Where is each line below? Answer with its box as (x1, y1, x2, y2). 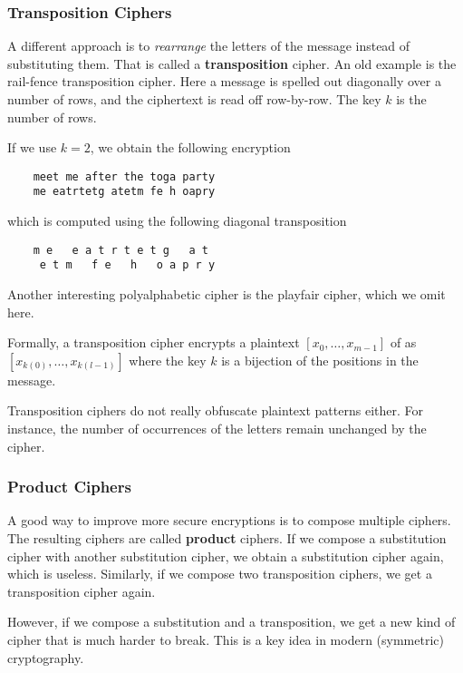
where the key (129, 350, 207, 369)
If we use (7, 138, 57, 157)
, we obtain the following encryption (90, 138, 291, 157)
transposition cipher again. (7, 581, 156, 600)
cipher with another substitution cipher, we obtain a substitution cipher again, (7, 546, 444, 565)
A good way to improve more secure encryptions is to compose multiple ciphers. (7, 511, 451, 530)
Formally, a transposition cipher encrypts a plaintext (7, 333, 300, 352)
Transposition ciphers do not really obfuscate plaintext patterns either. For (7, 401, 423, 420)
